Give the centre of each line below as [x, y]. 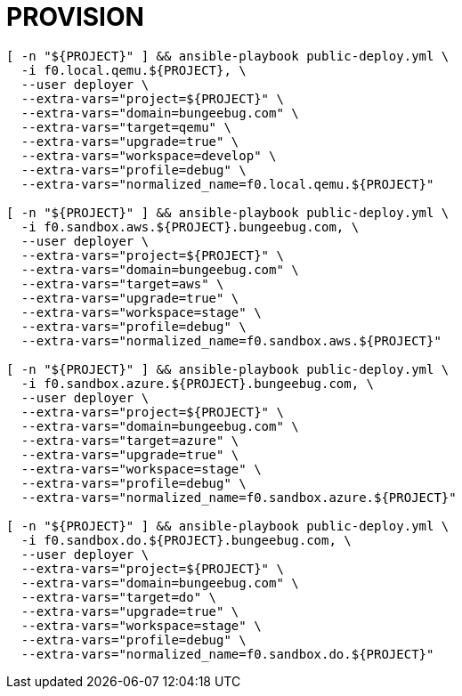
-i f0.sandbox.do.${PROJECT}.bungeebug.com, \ [186, 540]
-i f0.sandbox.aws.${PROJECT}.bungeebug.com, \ [190, 227]
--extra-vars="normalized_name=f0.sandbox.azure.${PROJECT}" [239, 497]
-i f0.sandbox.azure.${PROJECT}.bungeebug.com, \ [198, 383]
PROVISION [75, 17]
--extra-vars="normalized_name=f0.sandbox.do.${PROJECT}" [227, 654]
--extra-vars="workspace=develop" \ [149, 155]
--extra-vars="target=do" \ [119, 597]
